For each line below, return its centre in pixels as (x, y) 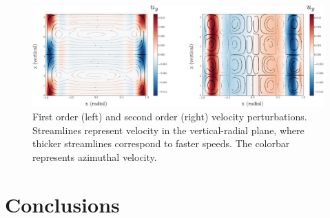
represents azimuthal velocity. (95, 156)
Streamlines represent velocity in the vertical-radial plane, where (168, 130)
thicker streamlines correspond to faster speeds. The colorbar (161, 143)
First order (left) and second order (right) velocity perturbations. (170, 116)
